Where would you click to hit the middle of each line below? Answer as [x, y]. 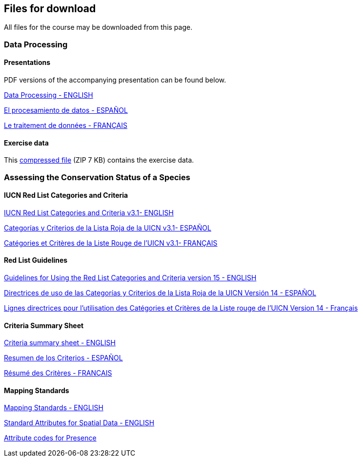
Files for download [50, 9]
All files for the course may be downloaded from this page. [98, 27]
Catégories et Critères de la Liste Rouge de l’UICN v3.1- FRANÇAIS [111, 243]
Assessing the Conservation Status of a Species [97, 177]
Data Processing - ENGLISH [49, 95]
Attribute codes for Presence [50, 438]
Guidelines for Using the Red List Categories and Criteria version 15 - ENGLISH [130, 278]
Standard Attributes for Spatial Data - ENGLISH [79, 423]
